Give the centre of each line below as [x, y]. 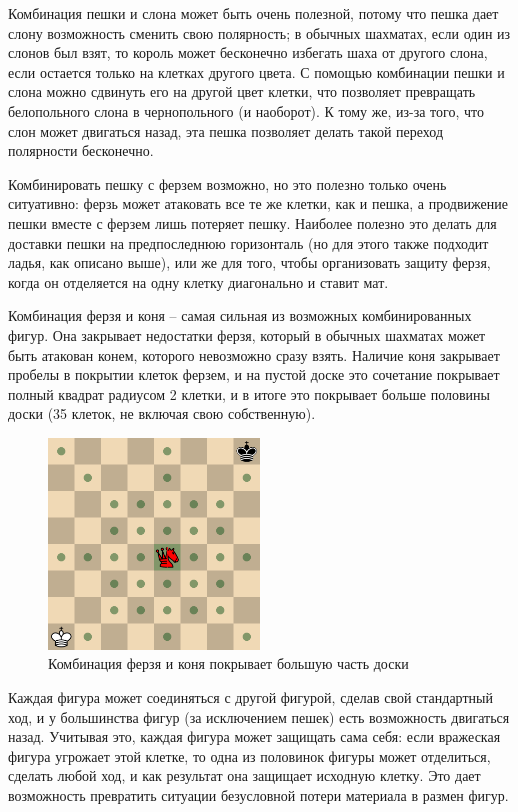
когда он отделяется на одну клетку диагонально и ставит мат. [198, 281]
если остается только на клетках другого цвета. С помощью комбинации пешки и [256, 71]
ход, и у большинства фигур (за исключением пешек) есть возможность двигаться [259, 716]
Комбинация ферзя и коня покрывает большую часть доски [228, 663]
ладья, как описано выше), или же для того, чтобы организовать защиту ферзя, [249, 262]
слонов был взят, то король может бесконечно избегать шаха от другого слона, [248, 52]
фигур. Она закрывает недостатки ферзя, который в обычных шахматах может [247, 334]
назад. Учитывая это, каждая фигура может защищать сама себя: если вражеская [254, 736]
